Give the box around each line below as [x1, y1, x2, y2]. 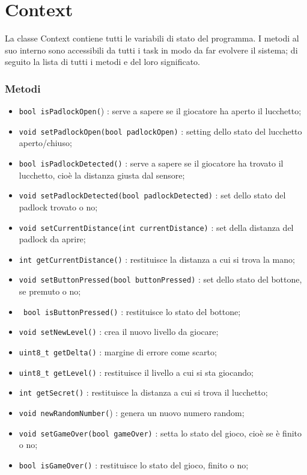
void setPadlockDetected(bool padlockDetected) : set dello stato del [19, 189, 286, 201]
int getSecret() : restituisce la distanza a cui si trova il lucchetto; [19, 386, 268, 399]
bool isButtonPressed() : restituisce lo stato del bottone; [23, 305, 241, 317]
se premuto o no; [19, 285, 81, 298]
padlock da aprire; [19, 233, 86, 245]
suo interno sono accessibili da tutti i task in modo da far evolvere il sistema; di [5, 43, 298, 56]
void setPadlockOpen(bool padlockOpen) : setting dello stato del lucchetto [19, 124, 302, 137]
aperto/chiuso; [19, 136, 72, 149]
